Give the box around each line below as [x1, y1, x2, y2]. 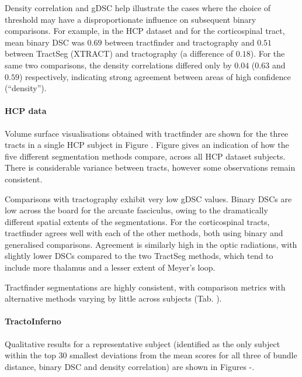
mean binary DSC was [5, 36, 85, 48]
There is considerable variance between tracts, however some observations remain [5, 161, 296, 174]
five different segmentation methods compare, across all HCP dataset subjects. [5, 150, 286, 162]
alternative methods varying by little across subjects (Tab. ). [5, 292, 222, 305]
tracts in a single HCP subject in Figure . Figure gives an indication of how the [5, 139, 289, 151]
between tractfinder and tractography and [105, 36, 255, 48]
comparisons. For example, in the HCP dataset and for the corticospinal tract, [5, 25, 285, 37]
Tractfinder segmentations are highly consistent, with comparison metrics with [5, 281, 286, 293]
